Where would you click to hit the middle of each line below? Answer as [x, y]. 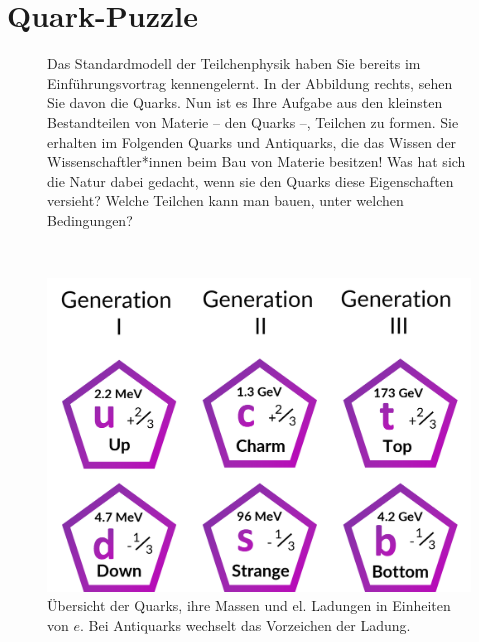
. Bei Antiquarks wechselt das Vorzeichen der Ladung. [245, 624]
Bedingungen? [90, 219]
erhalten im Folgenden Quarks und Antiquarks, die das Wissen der [252, 141]
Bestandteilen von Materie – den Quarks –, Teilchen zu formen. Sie [253, 121]
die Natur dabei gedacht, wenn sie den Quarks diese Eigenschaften [250, 180]
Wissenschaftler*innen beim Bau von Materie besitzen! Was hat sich [256, 161]
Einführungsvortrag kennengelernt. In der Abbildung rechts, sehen [250, 82]
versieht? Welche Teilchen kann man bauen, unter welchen [225, 200]
